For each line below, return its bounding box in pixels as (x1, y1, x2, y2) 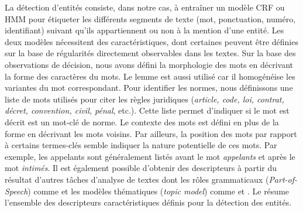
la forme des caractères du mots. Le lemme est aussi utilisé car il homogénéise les (5, 70, 295, 82)
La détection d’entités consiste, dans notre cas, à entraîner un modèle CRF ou (5, 1, 285, 13)
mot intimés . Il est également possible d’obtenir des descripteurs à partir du (5, 162, 277, 174)
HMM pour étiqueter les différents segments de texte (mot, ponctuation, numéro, (5, 12, 296, 25)
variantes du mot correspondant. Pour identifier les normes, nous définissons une (5, 81, 293, 94)
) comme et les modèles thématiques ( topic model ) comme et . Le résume (27, 184, 290, 197)
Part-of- (268, 173, 298, 185)
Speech (5, 184, 28, 197)
